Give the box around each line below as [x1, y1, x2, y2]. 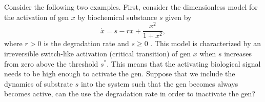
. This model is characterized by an [150, 38, 261, 49]
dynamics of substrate [4, 78, 73, 89]
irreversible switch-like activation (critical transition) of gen [4, 48, 191, 58]
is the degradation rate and [44, 38, 129, 49]
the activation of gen [4, 11, 69, 22]
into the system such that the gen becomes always [80, 78, 238, 89]
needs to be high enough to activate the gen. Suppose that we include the [4, 68, 235, 79]
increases [224, 48, 252, 58]
